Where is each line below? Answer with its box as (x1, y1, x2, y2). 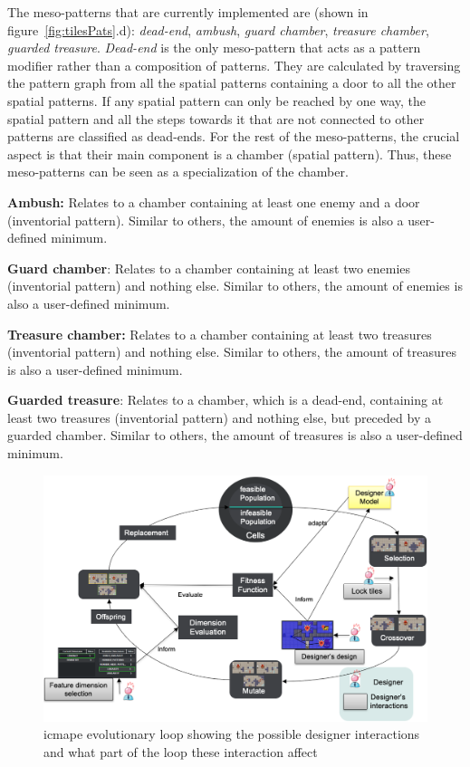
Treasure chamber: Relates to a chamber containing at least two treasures (7, 324, 432, 343)
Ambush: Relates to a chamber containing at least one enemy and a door (7, 192, 420, 211)
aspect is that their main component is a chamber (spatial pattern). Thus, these (7, 144, 452, 163)
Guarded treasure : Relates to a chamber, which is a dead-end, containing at (7, 390, 444, 409)
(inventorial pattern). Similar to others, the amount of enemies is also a (7, 210, 404, 229)
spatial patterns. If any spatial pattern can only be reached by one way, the (7, 91, 426, 110)
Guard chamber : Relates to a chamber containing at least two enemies (7, 258, 411, 277)
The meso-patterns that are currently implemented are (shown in (7, 3, 369, 21)
